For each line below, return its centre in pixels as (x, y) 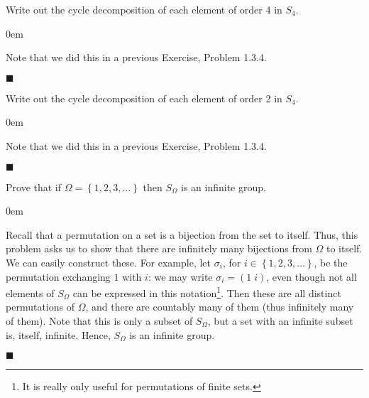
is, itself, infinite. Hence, (58, 334)
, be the (331, 262)
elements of (30, 292)
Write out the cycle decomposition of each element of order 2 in (144, 98)
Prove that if (34, 187)
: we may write (180, 276)
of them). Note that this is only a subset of (99, 320)
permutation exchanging (58, 276)
